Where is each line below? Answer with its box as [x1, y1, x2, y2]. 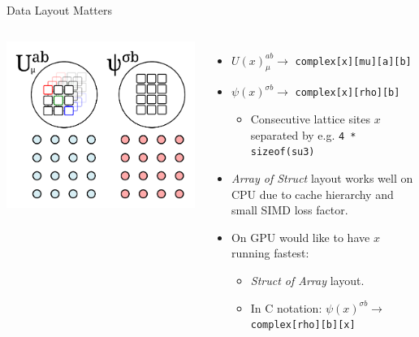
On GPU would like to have [231, 228, 370, 245]
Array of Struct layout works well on [231, 169, 413, 186]
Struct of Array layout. [250, 271, 365, 288]
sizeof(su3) [250, 146, 315, 158]
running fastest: [231, 244, 309, 261]
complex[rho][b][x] [250, 319, 356, 331]
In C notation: [250, 299, 322, 316]
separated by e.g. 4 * [250, 126, 356, 143]
